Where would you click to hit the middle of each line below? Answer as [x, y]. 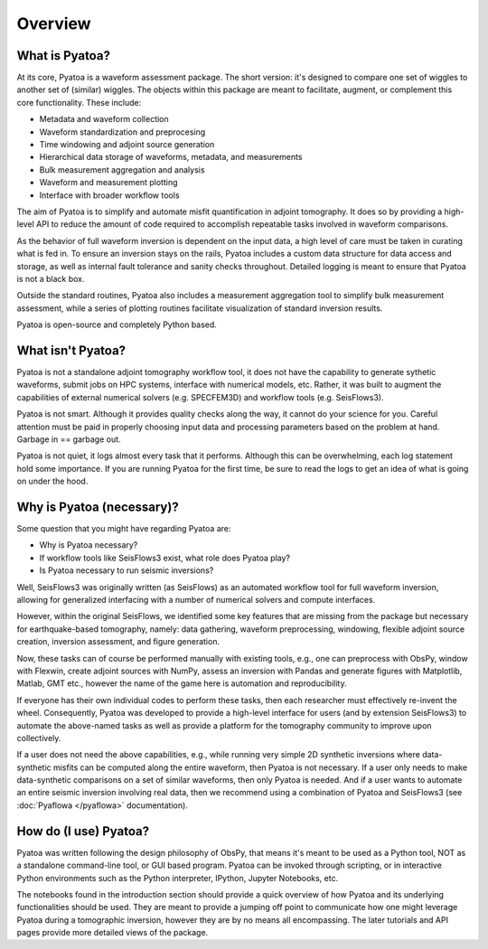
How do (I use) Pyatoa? [83, 831]
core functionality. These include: [79, 102]
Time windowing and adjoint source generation [127, 145]
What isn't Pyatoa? [71, 350]
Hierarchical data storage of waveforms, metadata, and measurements [171, 157]
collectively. [39, 738]
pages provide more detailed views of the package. [113, 933]
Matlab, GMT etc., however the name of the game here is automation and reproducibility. [182, 683]
